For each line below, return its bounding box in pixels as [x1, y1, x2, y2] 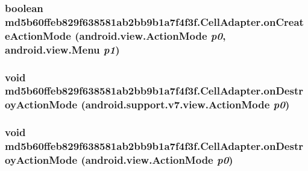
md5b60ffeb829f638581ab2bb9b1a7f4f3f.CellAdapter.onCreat [5, 14, 304, 29]
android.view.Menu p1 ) [5, 42, 120, 57]
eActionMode [5, 28, 71, 43]
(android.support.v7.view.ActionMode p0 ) [81, 97, 290, 112]
